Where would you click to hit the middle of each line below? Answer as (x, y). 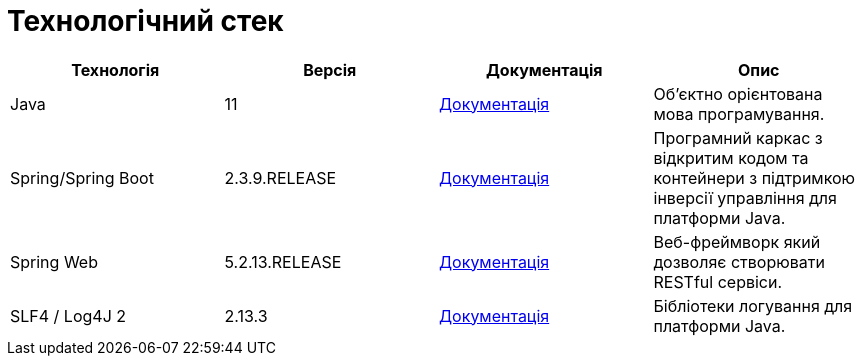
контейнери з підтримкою (754, 177)
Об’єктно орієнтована (738, 93)
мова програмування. (739, 113)
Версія (330, 69)
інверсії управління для (745, 197)
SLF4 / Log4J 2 (68, 315)
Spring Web (54, 261)
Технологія (115, 69)
